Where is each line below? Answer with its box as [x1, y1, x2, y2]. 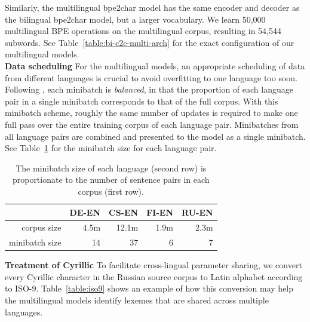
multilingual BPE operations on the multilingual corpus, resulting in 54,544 [5, 24, 282, 37]
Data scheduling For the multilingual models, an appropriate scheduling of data [5, 59, 305, 72]
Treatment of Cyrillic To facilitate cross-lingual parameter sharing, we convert [5, 259, 302, 271]
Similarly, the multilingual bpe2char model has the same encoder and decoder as [5, 1, 300, 13]
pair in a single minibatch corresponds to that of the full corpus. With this [5, 94, 278, 107]
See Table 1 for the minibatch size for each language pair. [5, 142, 217, 154]
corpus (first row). [78, 185, 144, 197]
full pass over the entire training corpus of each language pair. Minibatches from [5, 118, 299, 130]
